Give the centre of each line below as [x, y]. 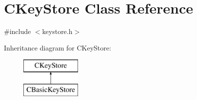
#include [18, 31]
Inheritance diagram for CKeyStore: [58, 47]
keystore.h [57, 31]
